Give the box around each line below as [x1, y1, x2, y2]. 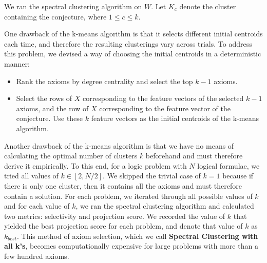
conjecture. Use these [16, 113, 83, 124]
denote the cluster [179, 1, 236, 11]
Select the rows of [16, 93, 72, 104]
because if [222, 170, 254, 181]
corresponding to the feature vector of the [99, 103, 231, 113]
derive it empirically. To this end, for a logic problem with [4, 160, 187, 171]
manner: [4, 58, 30, 69]
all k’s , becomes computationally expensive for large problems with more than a [4, 240, 258, 251]
